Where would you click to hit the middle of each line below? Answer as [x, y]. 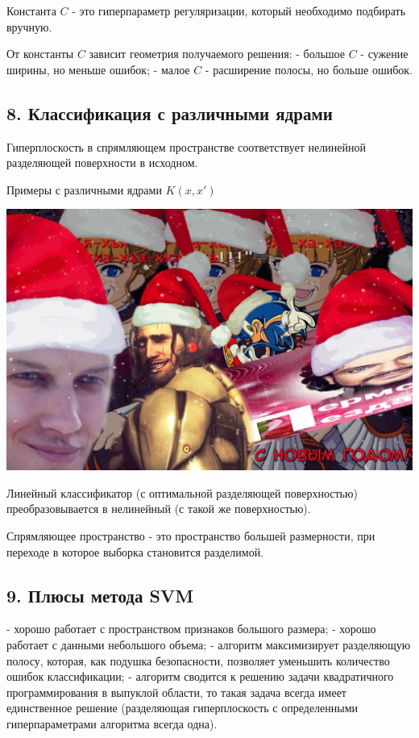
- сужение [384, 54]
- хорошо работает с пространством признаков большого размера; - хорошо [191, 629]
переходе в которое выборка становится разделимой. [135, 551]
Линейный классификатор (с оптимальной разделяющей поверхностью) [182, 492]
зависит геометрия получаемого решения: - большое [217, 54]
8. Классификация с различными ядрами [170, 113]
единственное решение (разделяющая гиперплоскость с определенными [183, 708]
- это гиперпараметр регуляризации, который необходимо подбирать [239, 10]
